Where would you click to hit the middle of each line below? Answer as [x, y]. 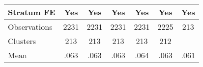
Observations [30, 27]
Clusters [22, 41]
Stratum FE [32, 12]
